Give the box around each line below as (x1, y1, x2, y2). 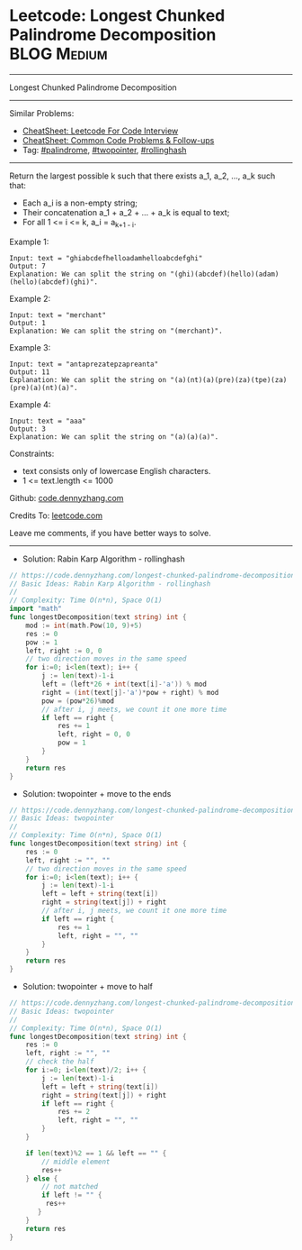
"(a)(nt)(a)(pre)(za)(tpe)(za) (170, 375, 288, 384)
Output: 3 (9, 424, 47, 433)
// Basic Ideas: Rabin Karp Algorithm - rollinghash (9, 579, 211, 589)
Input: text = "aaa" (9, 416, 87, 425)
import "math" (9, 605, 63, 614)
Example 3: (9, 342, 51, 352)
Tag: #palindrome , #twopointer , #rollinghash (22, 144, 187, 155)
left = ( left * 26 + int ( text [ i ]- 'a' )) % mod (41, 680, 208, 689)
